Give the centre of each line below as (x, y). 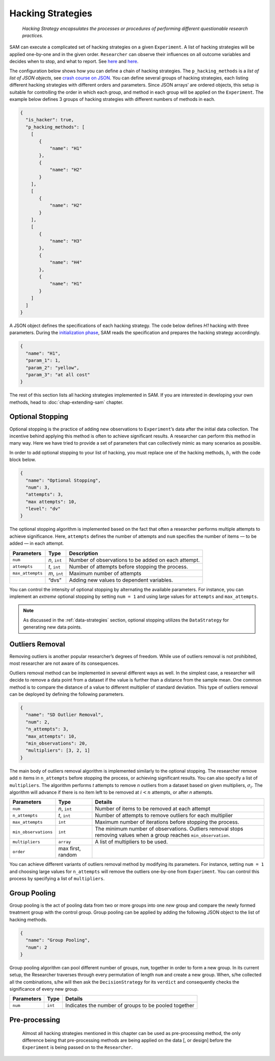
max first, (70, 849)
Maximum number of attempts (105, 573)
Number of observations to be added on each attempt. (134, 560)
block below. (23, 460)
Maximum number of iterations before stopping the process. (167, 822)
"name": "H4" (66, 263)
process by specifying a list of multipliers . (57, 879)
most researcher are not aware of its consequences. (64, 663)
